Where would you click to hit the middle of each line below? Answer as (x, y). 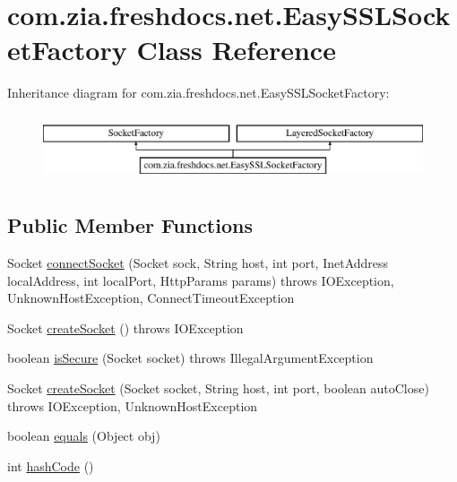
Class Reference (236, 50)
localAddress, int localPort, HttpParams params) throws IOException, (201, 280)
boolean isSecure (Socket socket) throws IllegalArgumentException (190, 358)
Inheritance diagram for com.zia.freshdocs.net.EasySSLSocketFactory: (198, 93)
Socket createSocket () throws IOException (125, 327)
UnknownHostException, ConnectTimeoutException (151, 298)
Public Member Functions (130, 225)
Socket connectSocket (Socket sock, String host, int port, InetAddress (198, 263)
